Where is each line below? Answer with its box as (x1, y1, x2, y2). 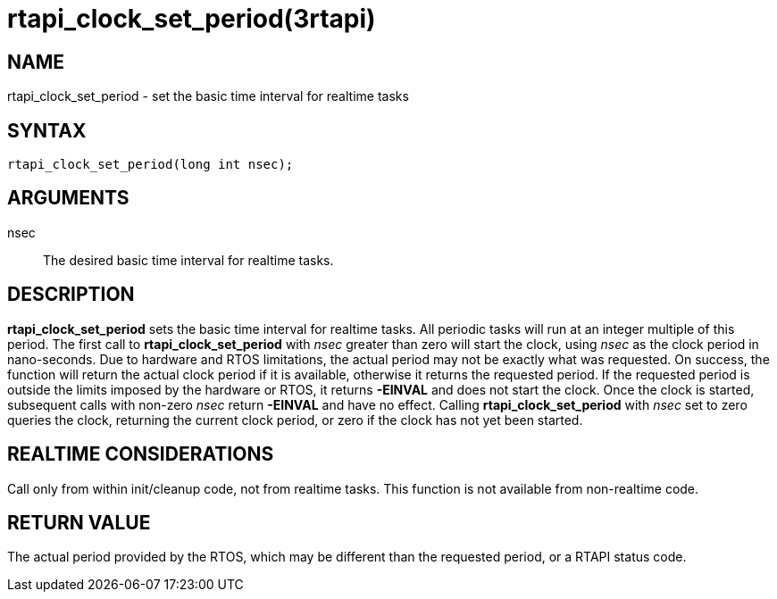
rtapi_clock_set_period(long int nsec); (7, 157, 294, 172)
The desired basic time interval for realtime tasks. (43, 252, 334, 268)
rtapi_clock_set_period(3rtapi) (7, 4, 376, 34)
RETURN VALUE (7, 511, 151, 534)
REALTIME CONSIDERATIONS (7, 443, 274, 466)
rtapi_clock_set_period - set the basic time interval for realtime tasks (7, 88, 409, 104)
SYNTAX (7, 119, 87, 142)
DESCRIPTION (7, 283, 135, 306)
